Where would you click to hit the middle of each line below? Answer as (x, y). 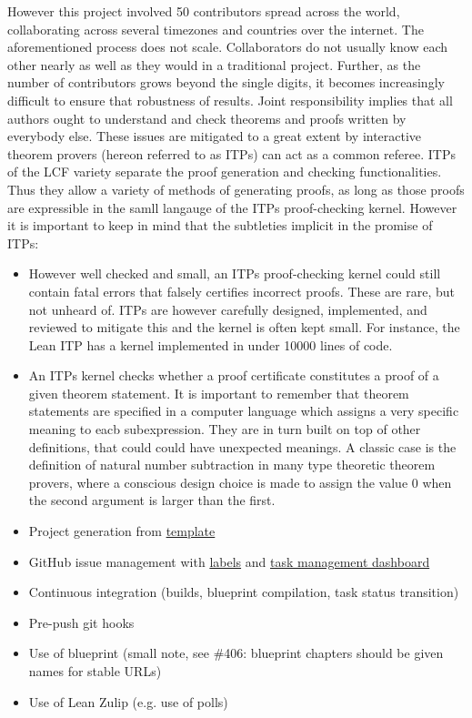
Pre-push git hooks (81, 622)
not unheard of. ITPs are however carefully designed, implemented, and (228, 309)
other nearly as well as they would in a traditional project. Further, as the (214, 64)
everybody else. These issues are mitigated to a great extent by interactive (215, 136)
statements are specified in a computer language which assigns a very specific (244, 411)
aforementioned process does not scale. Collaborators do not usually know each (227, 47)
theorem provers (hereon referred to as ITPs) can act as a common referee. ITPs (231, 153)
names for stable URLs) (95, 671)
